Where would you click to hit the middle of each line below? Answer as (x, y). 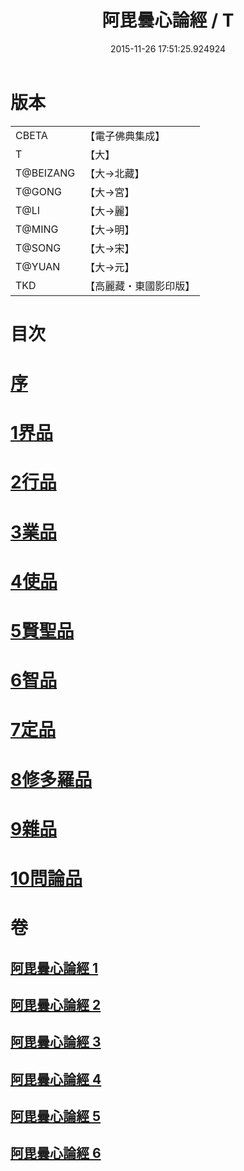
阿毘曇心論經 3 (56, 1042)
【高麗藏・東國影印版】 (140, 286)
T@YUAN (38, 266)
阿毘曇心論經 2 (56, 1004)
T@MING (37, 229)
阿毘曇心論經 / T (168, 20)
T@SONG (38, 248)
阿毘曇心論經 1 (54, 967)
